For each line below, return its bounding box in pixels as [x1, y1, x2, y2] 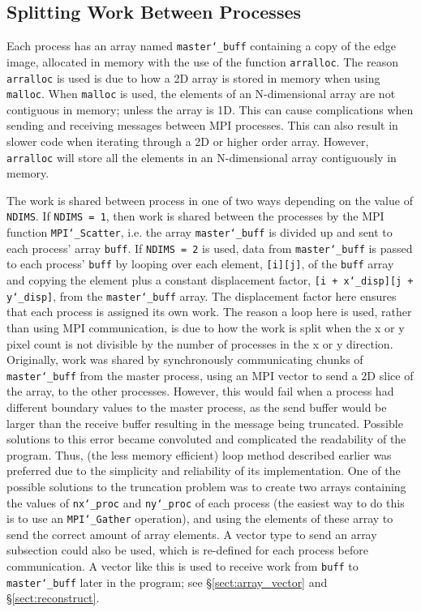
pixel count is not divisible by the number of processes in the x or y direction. [6, 335, 393, 352]
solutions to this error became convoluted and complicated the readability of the [6, 430, 406, 447]
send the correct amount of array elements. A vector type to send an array [6, 525, 377, 542]
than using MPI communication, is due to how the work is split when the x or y [6, 319, 405, 336]
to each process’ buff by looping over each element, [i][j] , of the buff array [6, 255, 394, 272]
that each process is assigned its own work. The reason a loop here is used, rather [6, 303, 412, 320]
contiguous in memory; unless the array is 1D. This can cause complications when [6, 101, 414, 118]
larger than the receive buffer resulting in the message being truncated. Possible [6, 414, 403, 431]
